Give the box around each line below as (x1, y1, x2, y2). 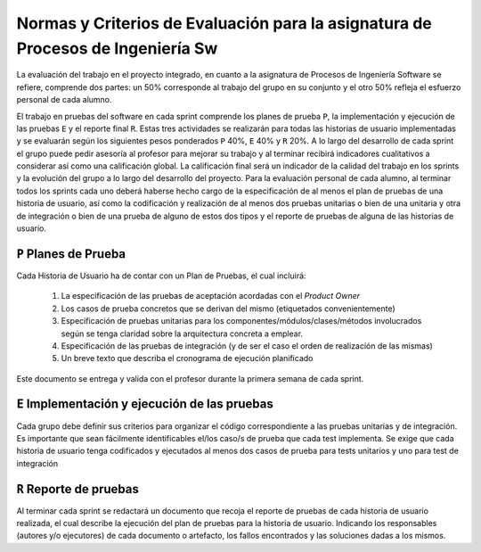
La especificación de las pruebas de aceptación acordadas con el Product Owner (61, 291, 361, 301)
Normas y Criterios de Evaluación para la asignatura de (16, 13, 432, 33)
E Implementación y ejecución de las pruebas (16, 397, 273, 412)
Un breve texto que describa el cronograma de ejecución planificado (61, 353, 314, 364)
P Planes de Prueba (16, 246, 126, 261)
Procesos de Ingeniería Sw (16, 38, 218, 58)
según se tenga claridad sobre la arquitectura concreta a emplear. (61, 328, 303, 339)
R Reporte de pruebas (16, 482, 140, 497)
